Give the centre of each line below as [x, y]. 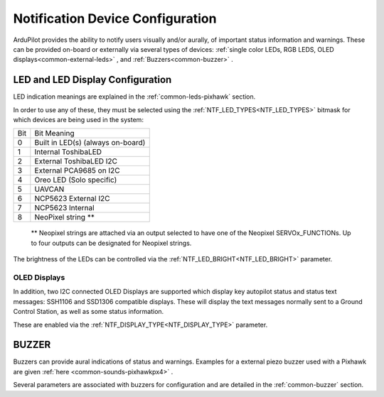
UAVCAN [49, 190]
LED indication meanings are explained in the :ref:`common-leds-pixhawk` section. [134, 97]
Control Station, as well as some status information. [89, 312]
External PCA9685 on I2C [77, 170]
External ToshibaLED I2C [76, 161]
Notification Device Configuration [115, 18]
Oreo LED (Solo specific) [76, 180]
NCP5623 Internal [65, 208]
